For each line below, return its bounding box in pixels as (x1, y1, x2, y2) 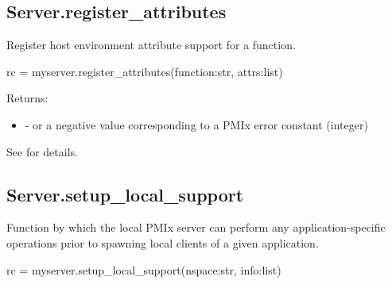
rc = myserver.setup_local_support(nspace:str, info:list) (6, 261, 281, 278)
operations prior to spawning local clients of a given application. (6, 234, 319, 251)
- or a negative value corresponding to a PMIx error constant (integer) (25, 116, 368, 132)
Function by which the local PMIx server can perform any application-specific (6, 219, 386, 236)
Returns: (6, 90, 49, 106)
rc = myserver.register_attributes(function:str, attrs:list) (6, 63, 283, 79)
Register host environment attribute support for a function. (6, 36, 296, 53)
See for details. (6, 143, 78, 159)
